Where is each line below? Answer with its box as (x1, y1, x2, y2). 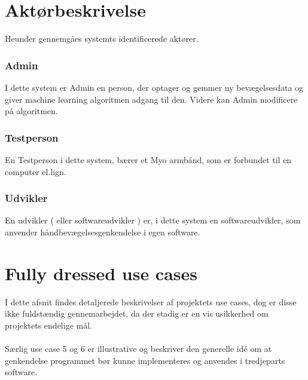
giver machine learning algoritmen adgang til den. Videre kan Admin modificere (5, 93, 298, 105)
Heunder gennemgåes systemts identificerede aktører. (5, 32, 199, 45)
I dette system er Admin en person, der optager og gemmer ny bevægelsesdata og (5, 81, 304, 93)
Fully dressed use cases (5, 261, 198, 285)
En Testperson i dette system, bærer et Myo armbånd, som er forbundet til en (5, 153, 292, 166)
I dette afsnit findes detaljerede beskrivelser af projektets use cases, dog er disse (5, 295, 297, 308)
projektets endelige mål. (5, 318, 92, 331)
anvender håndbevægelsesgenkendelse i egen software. (5, 225, 200, 238)
